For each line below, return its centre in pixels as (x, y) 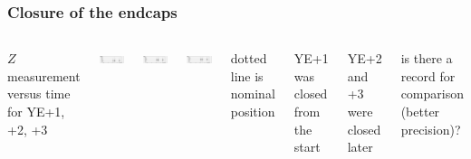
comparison (432, 94)
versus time (39, 94)
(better (420, 111)
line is (247, 75)
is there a (427, 58)
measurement (44, 75)
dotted (249, 58)
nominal (253, 94)
